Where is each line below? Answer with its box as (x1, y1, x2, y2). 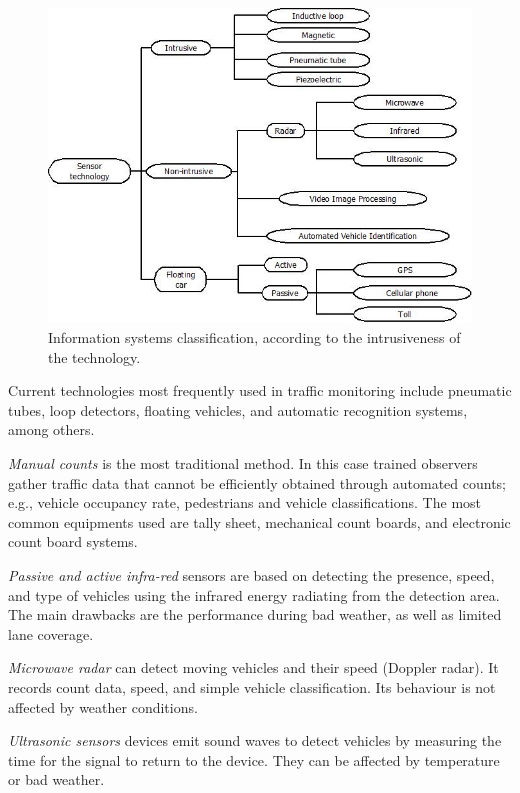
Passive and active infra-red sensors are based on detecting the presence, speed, (8, 564, 495, 585)
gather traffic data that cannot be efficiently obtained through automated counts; (8, 472, 506, 493)
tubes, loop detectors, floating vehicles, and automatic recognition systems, (8, 399, 468, 420)
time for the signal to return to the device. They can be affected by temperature (8, 749, 500, 770)
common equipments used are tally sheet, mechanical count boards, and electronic (8, 511, 511, 532)
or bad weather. (8, 769, 105, 790)
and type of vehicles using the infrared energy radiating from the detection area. (8, 584, 500, 605)
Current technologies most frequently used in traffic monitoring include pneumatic (8, 380, 512, 401)
